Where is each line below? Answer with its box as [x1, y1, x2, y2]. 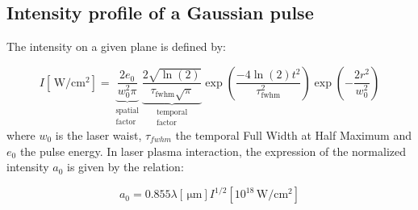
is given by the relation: [67, 158, 184, 175]
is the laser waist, [55, 127, 142, 144]
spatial [115, 107, 139, 115]
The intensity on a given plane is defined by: [6, 38, 226, 55]
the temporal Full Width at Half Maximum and [175, 127, 412, 144]
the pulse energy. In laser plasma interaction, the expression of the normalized [19, 142, 407, 159]
